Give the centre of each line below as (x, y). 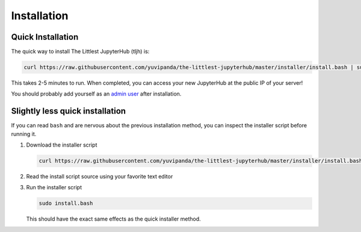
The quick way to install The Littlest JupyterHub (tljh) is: (80, 52)
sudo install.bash (66, 203)
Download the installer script (62, 145)
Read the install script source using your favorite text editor (100, 177)
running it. (24, 134)
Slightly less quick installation (69, 111)
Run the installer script (54, 188)
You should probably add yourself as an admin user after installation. (96, 94)
